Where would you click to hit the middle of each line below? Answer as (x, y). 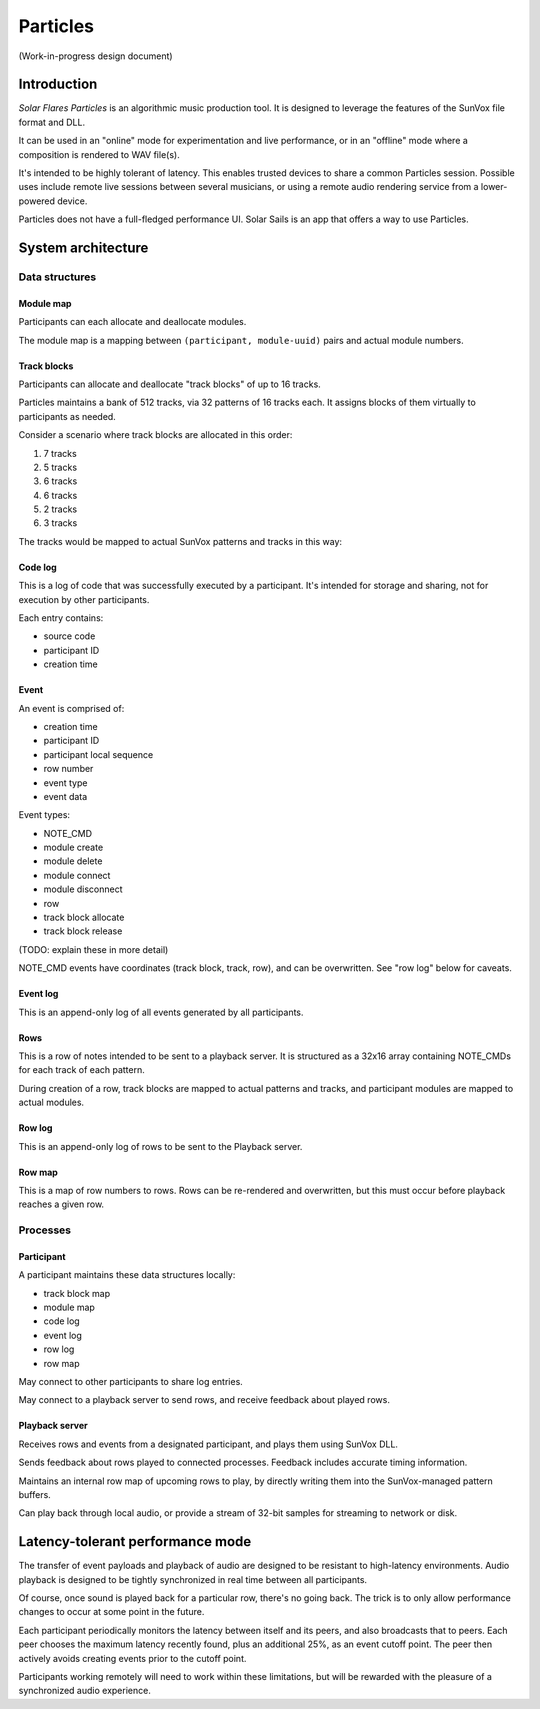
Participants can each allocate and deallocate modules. (132, 322)
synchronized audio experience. (85, 1691)
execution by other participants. (84, 599)
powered (36, 201)
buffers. (35, 1494)
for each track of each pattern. (81, 1070)
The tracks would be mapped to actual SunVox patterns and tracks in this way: (180, 541)
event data (65, 796)
